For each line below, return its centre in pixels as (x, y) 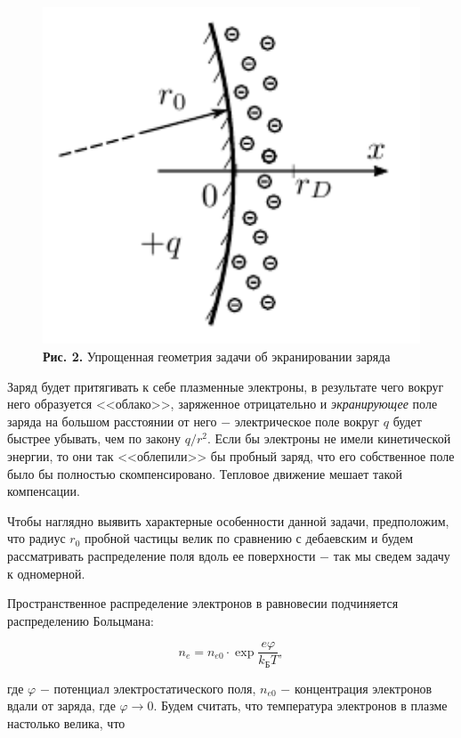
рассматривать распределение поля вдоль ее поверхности (162, 555)
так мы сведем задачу (392, 555)
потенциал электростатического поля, (155, 688)
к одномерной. (46, 573)
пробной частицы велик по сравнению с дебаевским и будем (249, 538)
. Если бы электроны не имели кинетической (329, 438)
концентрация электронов (363, 688)
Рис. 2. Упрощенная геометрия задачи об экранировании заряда (217, 357)
